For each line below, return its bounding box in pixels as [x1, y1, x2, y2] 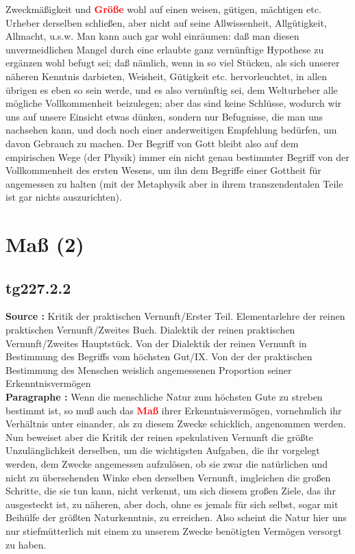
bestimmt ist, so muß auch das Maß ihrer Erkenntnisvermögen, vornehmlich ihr [5, 403, 342, 417]
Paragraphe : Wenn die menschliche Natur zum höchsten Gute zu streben [5, 390, 323, 404]
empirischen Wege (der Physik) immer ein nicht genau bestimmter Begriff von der [5, 149, 350, 164]
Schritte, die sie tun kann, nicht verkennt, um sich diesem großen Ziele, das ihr [5, 483, 336, 498]
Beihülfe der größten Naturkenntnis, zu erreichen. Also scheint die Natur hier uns [5, 510, 347, 525]
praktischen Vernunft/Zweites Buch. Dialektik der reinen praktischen [5, 323, 295, 337]
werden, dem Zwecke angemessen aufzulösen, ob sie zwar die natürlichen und [5, 457, 328, 471]
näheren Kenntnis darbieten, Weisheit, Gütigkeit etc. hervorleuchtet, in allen [5, 68, 328, 83]
